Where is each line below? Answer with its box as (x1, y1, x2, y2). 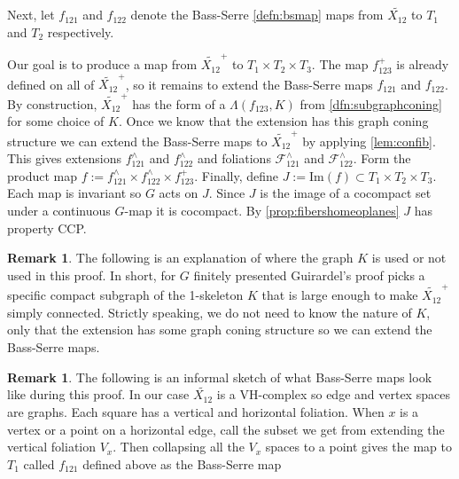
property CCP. (7, 218, 87, 237)
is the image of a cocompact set (260, 184, 432, 202)
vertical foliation (7, 437, 97, 456)
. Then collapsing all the (113, 437, 245, 456)
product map (7, 166, 78, 185)
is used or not (371, 248, 447, 267)
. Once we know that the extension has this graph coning (118, 112, 429, 130)
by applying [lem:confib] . (302, 131, 436, 150)
